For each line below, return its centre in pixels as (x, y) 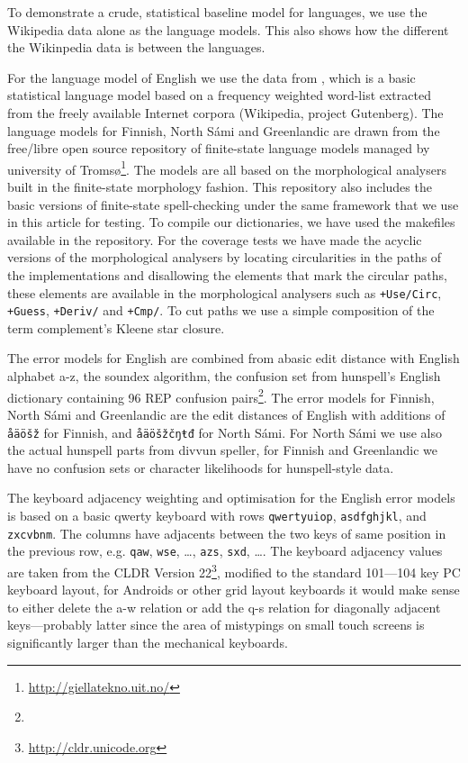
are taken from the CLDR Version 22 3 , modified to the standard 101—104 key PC (234, 570)
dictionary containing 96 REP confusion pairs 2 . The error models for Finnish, (221, 395)
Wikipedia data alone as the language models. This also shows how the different (228, 29)
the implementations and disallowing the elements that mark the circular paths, (227, 274)
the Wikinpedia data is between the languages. (136, 47)
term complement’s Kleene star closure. (116, 327)
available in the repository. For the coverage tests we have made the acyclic (215, 239)
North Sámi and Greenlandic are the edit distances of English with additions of (226, 414)
